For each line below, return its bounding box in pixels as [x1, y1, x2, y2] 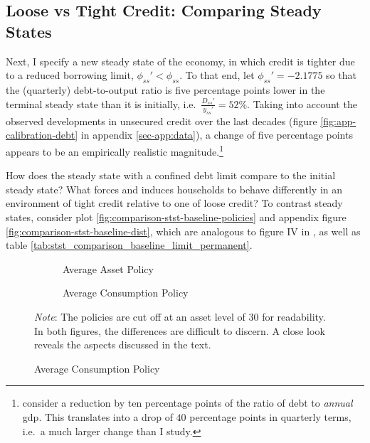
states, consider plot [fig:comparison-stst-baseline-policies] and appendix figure [6, 210, 347, 225]
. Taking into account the [247, 96, 357, 111]
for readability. [262, 309, 326, 324]
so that [326, 68, 356, 82]
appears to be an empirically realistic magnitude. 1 [6, 142, 223, 159]
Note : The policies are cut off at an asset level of [34, 309, 245, 324]
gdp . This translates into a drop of [22, 410, 173, 424]
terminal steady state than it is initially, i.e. [6, 96, 196, 111]
